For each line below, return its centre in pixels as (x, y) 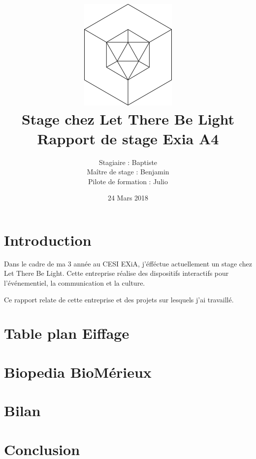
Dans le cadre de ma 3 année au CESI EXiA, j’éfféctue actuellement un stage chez (128, 263)
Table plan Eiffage (67, 333)
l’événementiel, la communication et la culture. (75, 283)
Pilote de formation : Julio (128, 181)
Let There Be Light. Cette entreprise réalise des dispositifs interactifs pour (116, 273)
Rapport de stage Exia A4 (128, 138)
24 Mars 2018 (128, 198)
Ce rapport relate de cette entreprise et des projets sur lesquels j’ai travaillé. (119, 299)
